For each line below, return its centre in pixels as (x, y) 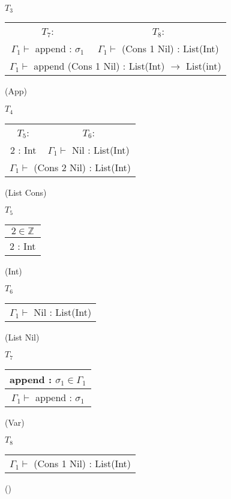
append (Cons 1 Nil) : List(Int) (99, 66)
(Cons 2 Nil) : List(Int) (82, 167)
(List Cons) (26, 192)
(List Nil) (22, 337)
